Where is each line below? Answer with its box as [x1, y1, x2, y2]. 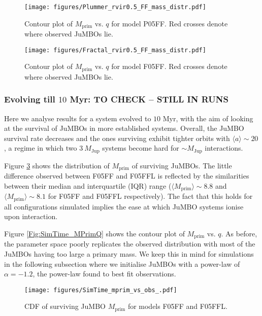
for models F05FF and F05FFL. [127, 301, 227, 311]
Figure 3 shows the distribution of [4, 160, 110, 170]
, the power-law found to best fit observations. [32, 268, 176, 279]
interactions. [205, 143, 243, 153]
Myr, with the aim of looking [162, 113, 253, 123]
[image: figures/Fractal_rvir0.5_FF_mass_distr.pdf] [24, 46, 206, 54]
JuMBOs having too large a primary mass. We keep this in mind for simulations [4, 249, 254, 259]
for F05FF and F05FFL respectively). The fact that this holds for [48, 191, 253, 201]
